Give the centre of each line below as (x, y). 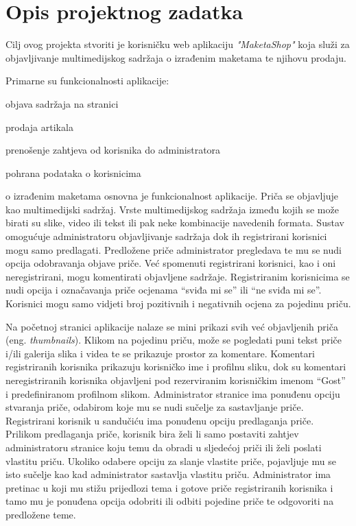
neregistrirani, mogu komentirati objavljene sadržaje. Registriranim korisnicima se (178, 276)
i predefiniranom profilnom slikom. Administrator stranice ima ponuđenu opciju (173, 393)
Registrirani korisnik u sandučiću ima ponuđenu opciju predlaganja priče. (160, 420)
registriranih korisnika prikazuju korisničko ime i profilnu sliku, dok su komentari (176, 367)
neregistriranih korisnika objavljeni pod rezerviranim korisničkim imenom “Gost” (176, 380)
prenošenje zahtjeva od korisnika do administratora (113, 150)
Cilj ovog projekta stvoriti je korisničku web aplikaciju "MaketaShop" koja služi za (178, 44)
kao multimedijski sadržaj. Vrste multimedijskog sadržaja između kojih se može (172, 209)
